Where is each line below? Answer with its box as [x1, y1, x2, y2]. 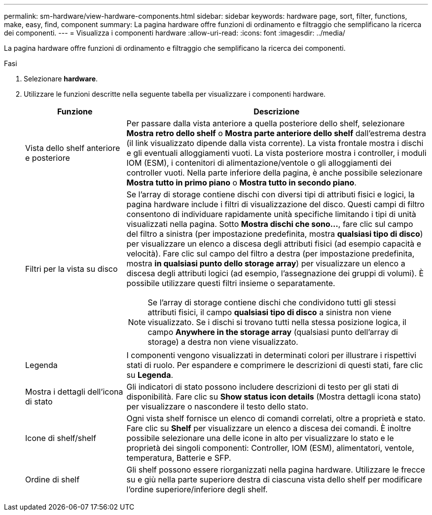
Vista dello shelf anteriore [25, 143, 120, 153]
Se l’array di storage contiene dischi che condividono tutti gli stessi [147, 297, 396, 307]
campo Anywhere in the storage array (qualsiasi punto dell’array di [147, 327, 398, 337]
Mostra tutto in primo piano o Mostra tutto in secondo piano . [126, 178, 357, 187]
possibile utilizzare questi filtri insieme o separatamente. [126, 278, 335, 288]
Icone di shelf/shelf [25, 433, 96, 443]
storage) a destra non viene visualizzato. [147, 337, 298, 347]
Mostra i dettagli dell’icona [25, 387, 123, 397]
